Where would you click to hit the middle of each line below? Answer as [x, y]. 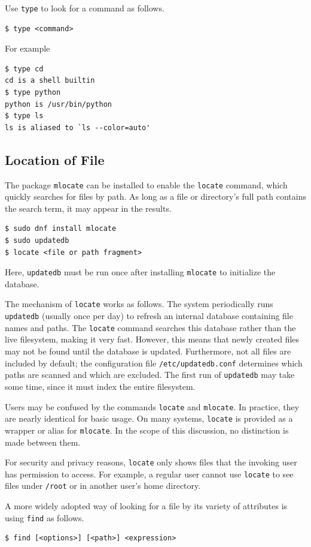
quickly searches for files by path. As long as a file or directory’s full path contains [155, 196]
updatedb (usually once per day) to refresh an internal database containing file [149, 316]
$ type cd [24, 69]
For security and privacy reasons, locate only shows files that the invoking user [151, 462]
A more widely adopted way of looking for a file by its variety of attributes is [146, 506]
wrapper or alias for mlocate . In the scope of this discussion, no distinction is [147, 430]
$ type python [33, 93]
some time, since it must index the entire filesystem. [100, 386]
